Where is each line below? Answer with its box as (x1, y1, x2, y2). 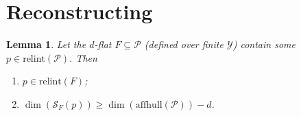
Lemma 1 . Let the (6, 37, 86, 51)
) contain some (232, 37, 296, 51)
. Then (69, 50, 97, 65)
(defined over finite (144, 37, 224, 51)
